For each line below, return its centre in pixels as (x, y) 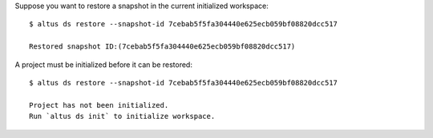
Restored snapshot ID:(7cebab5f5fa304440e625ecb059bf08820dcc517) (162, 47)
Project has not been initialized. (99, 105)
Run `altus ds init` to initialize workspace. (122, 116)
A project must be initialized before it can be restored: (103, 65)
